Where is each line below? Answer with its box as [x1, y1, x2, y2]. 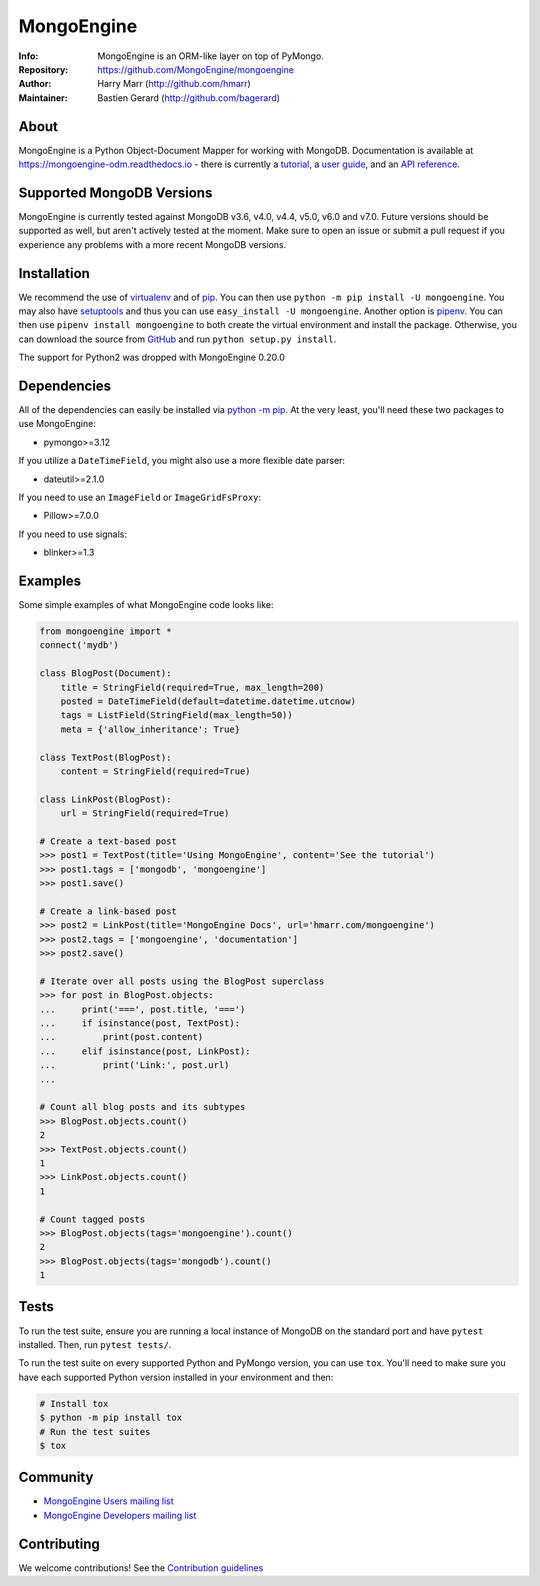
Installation [18, 265, 90, 282]
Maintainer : [18, 91, 69, 104]
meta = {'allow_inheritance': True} [60, 723, 240, 735]
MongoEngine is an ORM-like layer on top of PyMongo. [97, 50, 324, 62]
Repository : [18, 63, 69, 75]
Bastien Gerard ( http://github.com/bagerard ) [97, 91, 280, 104]
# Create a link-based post [39, 905, 177, 917]
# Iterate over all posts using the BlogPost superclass [39, 975, 325, 987]
